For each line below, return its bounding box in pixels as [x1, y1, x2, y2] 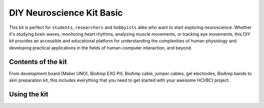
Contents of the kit [9, 58, 67, 66]
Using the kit [9, 90, 48, 98]
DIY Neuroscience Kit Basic [9, 7, 123, 18]
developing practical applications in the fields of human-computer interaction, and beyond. [9, 44, 193, 51]
